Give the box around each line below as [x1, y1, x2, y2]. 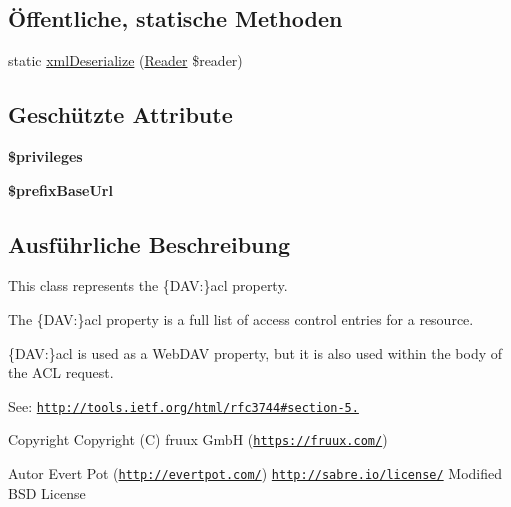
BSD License [8, 482, 86, 503]
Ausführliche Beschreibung [8, 228, 290, 259]
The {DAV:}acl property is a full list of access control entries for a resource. [8, 308, 474, 329]
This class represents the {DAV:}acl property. [8, 275, 288, 296]
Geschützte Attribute [8, 99, 233, 130]
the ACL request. [8, 362, 114, 383]
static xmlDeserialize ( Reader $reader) [8, 50, 243, 71]
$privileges [8, 146, 83, 166]
